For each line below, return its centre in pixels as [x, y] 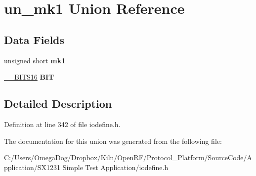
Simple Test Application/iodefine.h [115, 167]
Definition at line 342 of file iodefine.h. [62, 124]
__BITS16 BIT [29, 77]
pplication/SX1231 [32, 167]
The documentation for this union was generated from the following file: [113, 141]
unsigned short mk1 [35, 60]
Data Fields [34, 39]
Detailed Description [58, 104]
